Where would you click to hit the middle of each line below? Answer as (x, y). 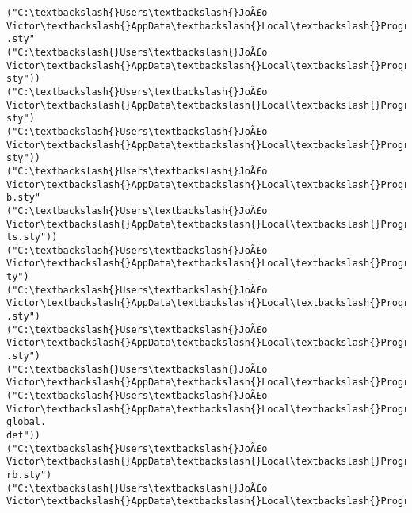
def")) (23, 435)
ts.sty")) (32, 237)
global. (27, 422)
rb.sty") (29, 475)
